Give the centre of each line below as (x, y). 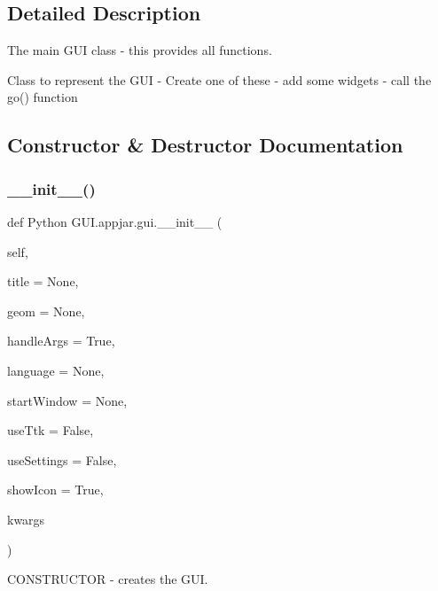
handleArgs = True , (61, 341)
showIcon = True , (55, 490)
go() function (43, 97)
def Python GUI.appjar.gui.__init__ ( (115, 221)
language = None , (56, 370)
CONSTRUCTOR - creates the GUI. (108, 579)
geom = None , (46, 311)
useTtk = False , (51, 430)
